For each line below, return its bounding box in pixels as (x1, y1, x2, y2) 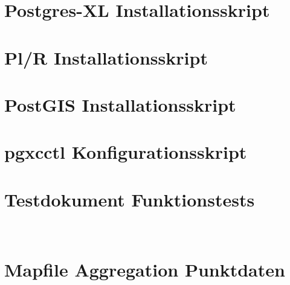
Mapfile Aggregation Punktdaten (4, 257, 285, 282)
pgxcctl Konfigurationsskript (4, 139, 247, 164)
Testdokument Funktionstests (4, 187, 255, 211)
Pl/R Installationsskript (4, 45, 208, 69)
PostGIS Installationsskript (4, 92, 236, 117)
